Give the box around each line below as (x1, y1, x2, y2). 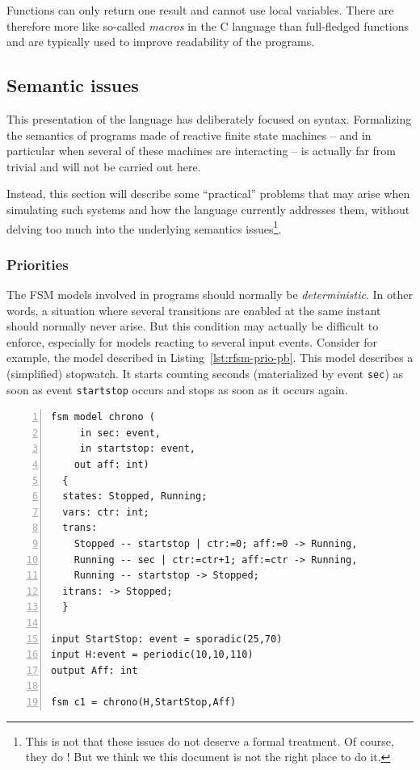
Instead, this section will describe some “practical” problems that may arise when (6, 185, 410, 202)
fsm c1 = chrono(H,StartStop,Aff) (51, 696, 237, 708)
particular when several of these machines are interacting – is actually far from (6, 142, 397, 159)
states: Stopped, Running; (62, 490, 208, 503)
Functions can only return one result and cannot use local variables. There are (6, 2, 394, 18)
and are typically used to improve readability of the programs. (6, 33, 315, 50)
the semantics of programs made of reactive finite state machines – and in (6, 126, 372, 143)
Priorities (6, 254, 69, 274)
